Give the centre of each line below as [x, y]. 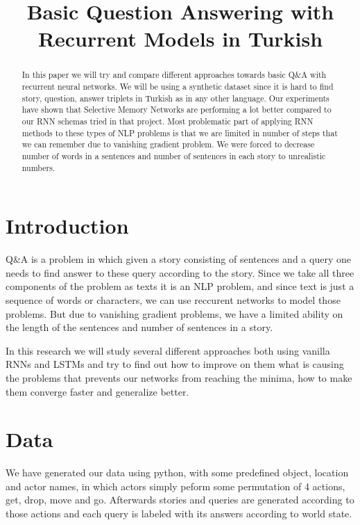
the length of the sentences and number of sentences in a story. [139, 327]
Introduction [67, 226]
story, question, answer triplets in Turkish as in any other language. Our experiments [175, 98]
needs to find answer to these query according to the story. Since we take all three [180, 272]
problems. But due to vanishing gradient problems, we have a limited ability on [174, 313]
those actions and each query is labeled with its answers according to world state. [179, 514]
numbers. [38, 167]
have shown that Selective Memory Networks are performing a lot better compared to [177, 110]
